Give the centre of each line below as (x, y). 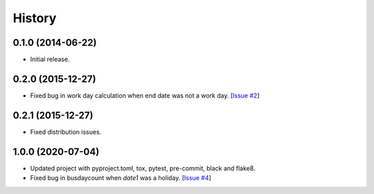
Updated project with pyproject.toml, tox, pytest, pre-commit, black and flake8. (143, 168)
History (35, 18)
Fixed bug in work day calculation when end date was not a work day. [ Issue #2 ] (145, 95)
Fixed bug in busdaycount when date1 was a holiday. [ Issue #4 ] (121, 178)
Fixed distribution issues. (66, 132)
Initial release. (50, 60)
